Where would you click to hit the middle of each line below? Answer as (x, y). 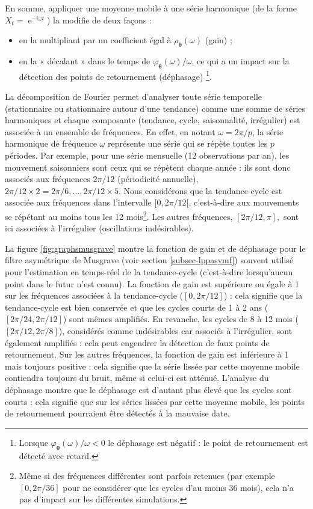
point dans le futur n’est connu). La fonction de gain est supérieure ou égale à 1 (152, 283)
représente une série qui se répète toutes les (187, 143)
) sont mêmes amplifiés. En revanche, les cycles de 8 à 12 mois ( (181, 319)
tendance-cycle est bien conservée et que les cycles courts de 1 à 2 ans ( (137, 307)
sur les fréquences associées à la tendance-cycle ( (94, 295)
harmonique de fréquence (51, 143)
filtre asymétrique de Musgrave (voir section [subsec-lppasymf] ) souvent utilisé (149, 260)
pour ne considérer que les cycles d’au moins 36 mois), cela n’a (178, 487)
